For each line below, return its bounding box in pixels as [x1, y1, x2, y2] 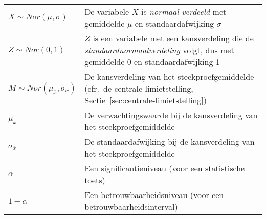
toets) [84, 174, 105, 186]
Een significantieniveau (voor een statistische [84, 162, 245, 174]
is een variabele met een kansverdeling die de [93, 32, 254, 44]
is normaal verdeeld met [141, 6, 227, 17]
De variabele [84, 6, 129, 17]
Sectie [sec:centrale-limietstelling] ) [84, 94, 207, 106]
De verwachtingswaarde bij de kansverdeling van [84, 109, 258, 121]
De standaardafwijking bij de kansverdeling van [84, 136, 255, 147]
